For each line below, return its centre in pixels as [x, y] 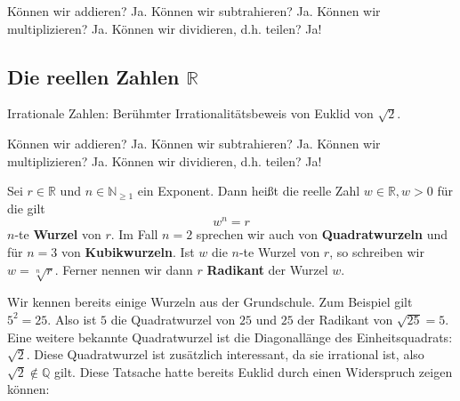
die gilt [26, 208]
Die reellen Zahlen [93, 76]
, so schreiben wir [377, 252]
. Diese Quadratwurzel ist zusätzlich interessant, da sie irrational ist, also [225, 354]
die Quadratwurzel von [173, 319]
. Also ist [72, 319]
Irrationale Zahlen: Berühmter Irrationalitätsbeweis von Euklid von [190, 113]
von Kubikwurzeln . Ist [128, 252]
